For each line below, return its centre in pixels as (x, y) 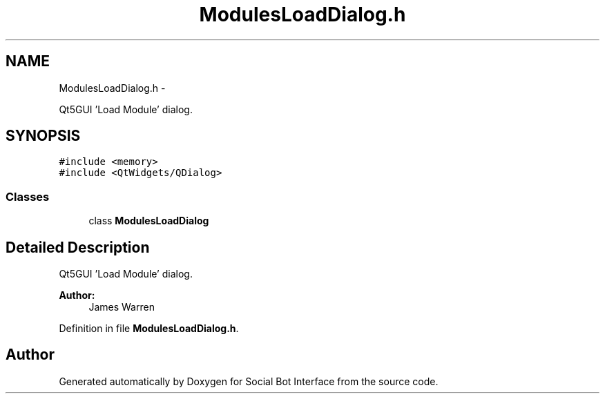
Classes (28, 196)
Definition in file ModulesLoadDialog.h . (149, 329)
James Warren (122, 307)
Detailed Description (78, 247)
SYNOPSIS (43, 136)
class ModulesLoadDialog (149, 221)
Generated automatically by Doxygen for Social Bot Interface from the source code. (249, 381)
